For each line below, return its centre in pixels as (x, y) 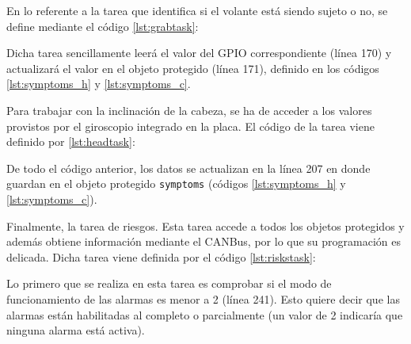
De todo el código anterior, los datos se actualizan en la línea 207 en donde (188, 168)
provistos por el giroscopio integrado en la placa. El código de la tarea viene (190, 126)
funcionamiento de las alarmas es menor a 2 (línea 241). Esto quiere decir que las (203, 298)
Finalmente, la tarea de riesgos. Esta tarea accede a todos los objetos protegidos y (205, 226)
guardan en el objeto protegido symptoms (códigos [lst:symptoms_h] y (176, 183)
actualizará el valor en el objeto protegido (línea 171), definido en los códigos (193, 68)
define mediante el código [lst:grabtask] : (103, 26)
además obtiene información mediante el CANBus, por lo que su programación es (204, 241)
